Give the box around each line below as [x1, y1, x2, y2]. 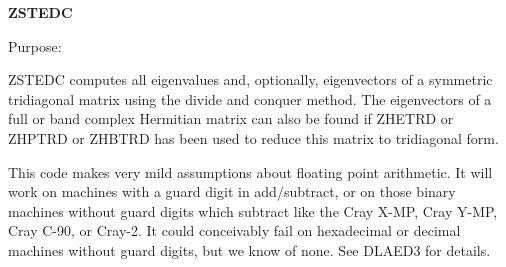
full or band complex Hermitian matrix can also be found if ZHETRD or [8, 108, 454, 129]
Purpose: [8, 35, 62, 56]
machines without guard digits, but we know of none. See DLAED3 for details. [8, 239, 491, 260]
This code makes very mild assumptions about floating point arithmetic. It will [8, 161, 493, 182]
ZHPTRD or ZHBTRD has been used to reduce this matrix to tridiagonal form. [8, 127, 499, 148]
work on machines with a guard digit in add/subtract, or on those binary [8, 181, 456, 202]
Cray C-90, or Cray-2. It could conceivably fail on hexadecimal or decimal [8, 220, 461, 241]
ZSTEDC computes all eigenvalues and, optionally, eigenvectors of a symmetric [8, 69, 493, 90]
